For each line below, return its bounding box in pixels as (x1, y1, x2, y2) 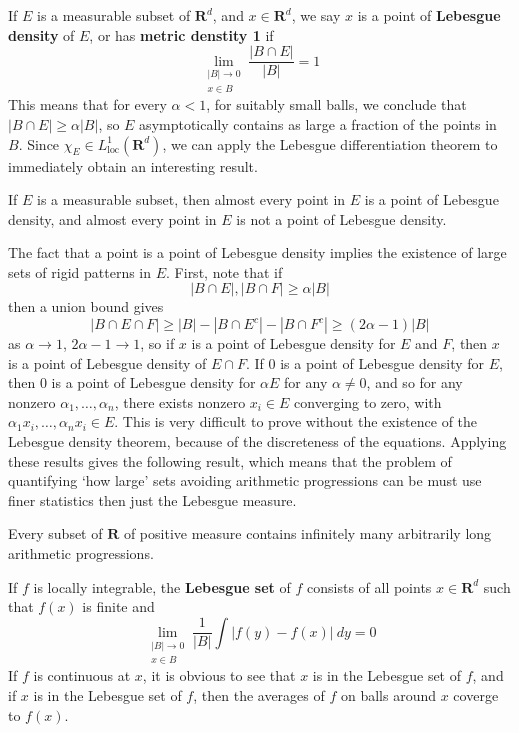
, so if (140, 333, 175, 354)
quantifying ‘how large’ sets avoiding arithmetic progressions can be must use (8, 470, 482, 491)
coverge (453, 685, 499, 706)
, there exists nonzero (114, 391, 246, 412)
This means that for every (8, 94, 167, 115)
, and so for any (366, 372, 463, 393)
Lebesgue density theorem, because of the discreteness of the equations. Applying (8, 431, 507, 452)
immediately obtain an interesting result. (8, 155, 258, 176)
